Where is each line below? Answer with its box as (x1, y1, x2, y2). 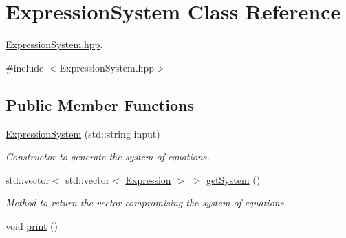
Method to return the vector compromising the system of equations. (6, 195, 287, 210)
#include (6, 60, 44, 74)
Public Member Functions (6, 94, 194, 115)
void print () (6, 218, 58, 232)
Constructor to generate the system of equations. (6, 149, 210, 164)
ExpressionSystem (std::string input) (6, 126, 160, 140)
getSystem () (206, 172, 261, 186)
